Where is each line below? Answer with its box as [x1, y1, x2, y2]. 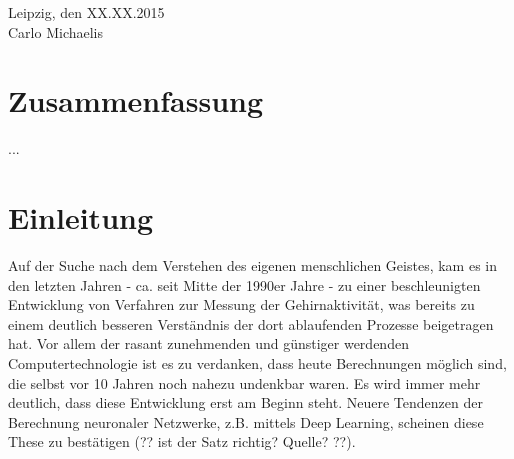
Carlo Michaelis [8, 21, 104, 42]
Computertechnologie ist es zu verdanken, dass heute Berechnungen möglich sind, [8, 353, 507, 373]
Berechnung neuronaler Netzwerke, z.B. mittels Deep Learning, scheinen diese [8, 411, 484, 432]
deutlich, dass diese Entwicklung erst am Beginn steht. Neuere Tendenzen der [8, 392, 483, 413]
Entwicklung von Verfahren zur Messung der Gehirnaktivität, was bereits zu [8, 294, 475, 315]
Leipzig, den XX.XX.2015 [8, 2, 165, 22]
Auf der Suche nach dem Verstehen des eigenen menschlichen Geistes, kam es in [8, 255, 498, 276]
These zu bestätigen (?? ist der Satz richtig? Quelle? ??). [8, 431, 356, 452]
